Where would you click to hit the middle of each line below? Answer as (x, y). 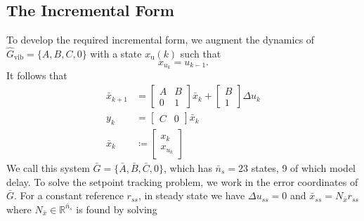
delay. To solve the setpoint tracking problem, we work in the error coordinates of (182, 181)
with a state (116, 54)
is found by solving (117, 209)
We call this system (48, 167)
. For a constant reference (69, 195)
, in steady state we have (191, 195)
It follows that (37, 75)
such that (201, 54)
